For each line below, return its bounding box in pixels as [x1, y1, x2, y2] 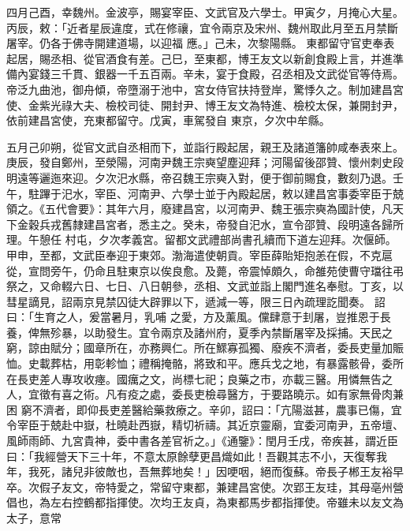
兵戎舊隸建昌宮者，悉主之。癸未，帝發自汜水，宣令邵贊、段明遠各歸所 [39, 215, 404, 232]
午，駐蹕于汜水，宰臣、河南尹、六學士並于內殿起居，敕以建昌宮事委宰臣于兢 [6, 185, 404, 201]
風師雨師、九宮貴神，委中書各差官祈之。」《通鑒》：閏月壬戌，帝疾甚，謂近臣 [6, 432, 398, 449]
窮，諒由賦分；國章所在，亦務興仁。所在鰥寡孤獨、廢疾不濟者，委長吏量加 [6, 339, 393, 356]
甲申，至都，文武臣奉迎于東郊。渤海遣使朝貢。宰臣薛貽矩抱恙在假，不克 [6, 246, 382, 263]
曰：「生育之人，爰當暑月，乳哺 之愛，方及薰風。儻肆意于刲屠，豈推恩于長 [6, 309, 391, 325]
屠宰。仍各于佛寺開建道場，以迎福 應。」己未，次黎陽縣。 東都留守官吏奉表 [6, 35, 395, 51]
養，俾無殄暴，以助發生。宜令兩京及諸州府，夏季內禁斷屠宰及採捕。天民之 [6, 323, 393, 340]
